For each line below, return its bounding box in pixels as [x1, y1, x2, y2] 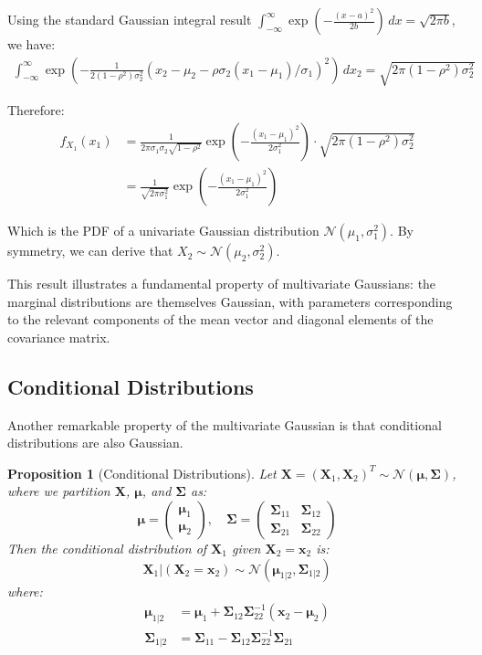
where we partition [7, 481, 110, 501]
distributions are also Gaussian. [7, 433, 183, 452]
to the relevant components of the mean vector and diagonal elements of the [7, 310, 434, 329]
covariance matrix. [7, 327, 110, 346]
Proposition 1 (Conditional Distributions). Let [7, 463, 277, 482]
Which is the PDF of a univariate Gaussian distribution [7, 221, 320, 240]
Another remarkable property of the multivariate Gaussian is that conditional [7, 415, 442, 434]
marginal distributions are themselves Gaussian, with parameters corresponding [7, 291, 453, 311]
